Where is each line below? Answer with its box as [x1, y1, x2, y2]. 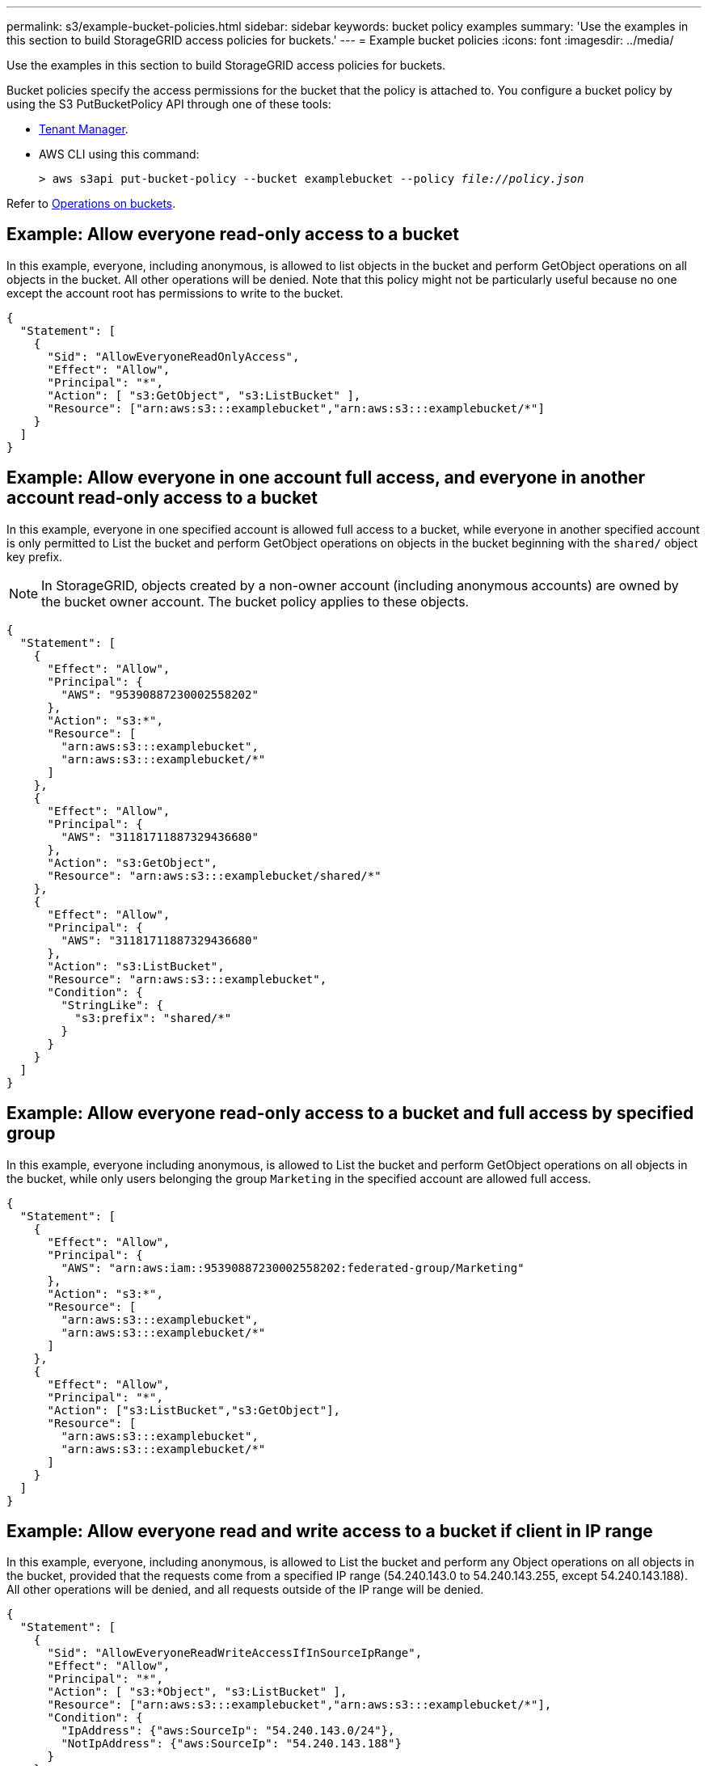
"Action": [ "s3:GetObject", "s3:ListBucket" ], [47, 388, 361, 402]
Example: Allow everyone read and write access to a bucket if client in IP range [6, 1520, 653, 1541]
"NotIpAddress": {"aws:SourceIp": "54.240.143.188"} [61, 1737, 402, 1751]
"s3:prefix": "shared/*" [74, 1011, 232, 1025]
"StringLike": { [61, 998, 163, 1012]
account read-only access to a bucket [6, 488, 318, 509]
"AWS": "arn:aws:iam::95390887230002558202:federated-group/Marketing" [61, 1261, 525, 1274]
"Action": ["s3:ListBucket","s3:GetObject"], [47, 1403, 341, 1417]
